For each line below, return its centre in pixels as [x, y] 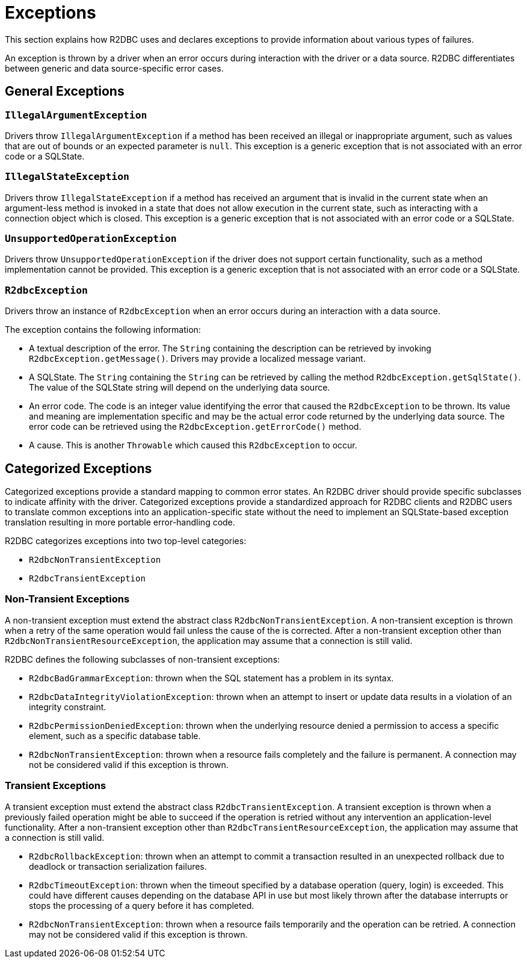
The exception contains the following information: [103, 330]
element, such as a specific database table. [115, 735]
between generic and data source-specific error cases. [114, 68]
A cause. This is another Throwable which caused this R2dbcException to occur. [193, 445]
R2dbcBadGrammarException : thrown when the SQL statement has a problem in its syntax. [211, 678]
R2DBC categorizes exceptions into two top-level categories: [126, 541]
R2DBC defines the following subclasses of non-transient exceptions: [143, 659]
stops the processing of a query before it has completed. [142, 905]
